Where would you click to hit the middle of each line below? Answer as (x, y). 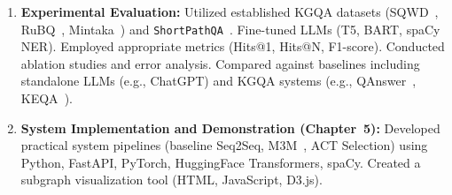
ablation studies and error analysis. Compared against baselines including (220, 63)
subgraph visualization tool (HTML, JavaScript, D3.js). (171, 180)
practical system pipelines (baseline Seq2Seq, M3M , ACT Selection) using (224, 145)
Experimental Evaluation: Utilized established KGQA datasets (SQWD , (230, 11)
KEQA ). (47, 98)
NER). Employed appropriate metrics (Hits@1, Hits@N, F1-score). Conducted (233, 46)
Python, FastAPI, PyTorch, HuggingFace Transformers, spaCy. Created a (221, 162)
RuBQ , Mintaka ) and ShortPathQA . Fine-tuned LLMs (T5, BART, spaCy (230, 29)
